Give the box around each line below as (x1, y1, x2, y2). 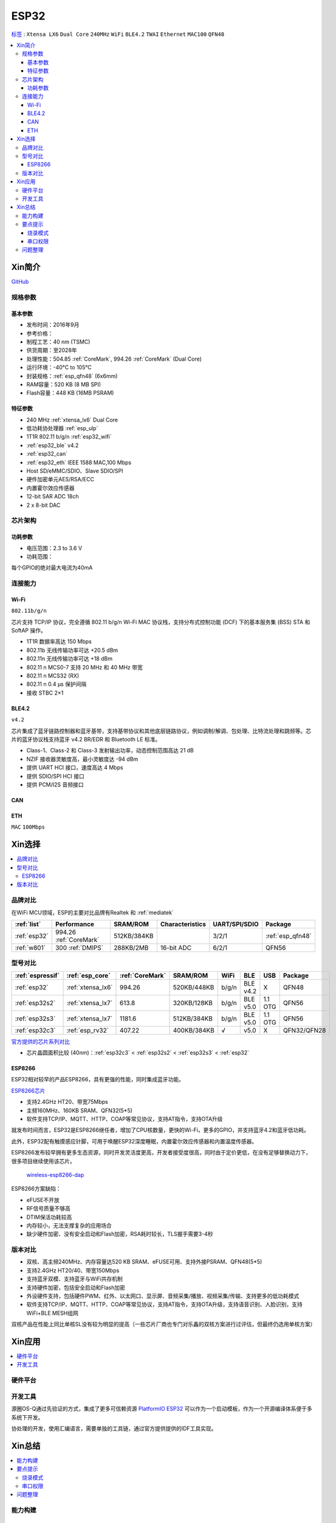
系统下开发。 (11, 1413, 44, 1421)
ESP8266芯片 (11, 1087, 46, 1094)
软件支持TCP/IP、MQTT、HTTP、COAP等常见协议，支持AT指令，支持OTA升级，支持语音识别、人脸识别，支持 (26, 1301, 303, 1308)
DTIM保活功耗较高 (26, 1213, 72, 1221)
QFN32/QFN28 (283, 1026, 326, 1034)
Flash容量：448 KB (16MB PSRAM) (26, 389, 114, 397)
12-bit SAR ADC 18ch (26, 493, 79, 500)
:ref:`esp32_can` (26, 450, 68, 458)
